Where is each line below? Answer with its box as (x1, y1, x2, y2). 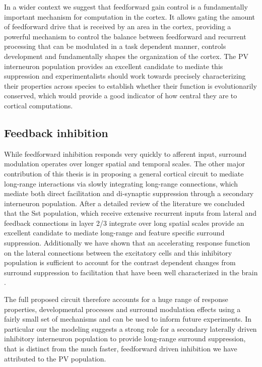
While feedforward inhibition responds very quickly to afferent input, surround (4, 148, 247, 159)
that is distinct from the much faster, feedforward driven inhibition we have (4, 343, 237, 354)
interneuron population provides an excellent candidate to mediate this (4, 60, 223, 71)
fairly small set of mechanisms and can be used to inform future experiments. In (4, 314, 251, 324)
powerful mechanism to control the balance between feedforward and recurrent (4, 31, 246, 41)
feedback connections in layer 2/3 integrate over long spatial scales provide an (4, 217, 244, 228)
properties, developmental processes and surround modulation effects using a (4, 303, 241, 314)
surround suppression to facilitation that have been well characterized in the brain (4, 267, 258, 277)
